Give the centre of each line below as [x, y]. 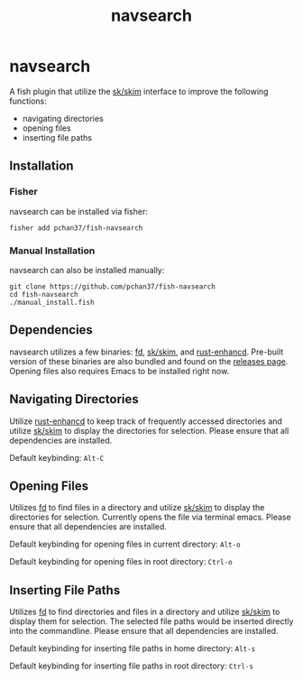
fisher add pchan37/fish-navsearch [76, 228]
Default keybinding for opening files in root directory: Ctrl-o [121, 562]
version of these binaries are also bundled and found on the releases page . [149, 361]
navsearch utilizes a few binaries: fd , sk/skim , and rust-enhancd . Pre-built [147, 352]
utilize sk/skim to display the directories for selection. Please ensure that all [149, 430]
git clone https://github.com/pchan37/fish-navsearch [113, 286]
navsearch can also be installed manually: [87, 270]
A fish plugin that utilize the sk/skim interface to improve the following [139, 91]
